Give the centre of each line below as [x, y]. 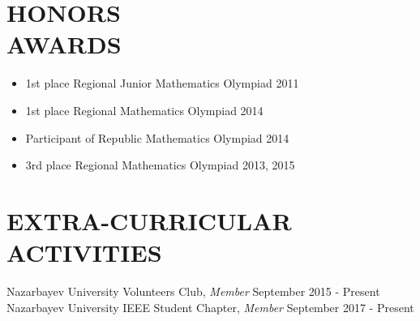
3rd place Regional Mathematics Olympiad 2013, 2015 [160, 165]
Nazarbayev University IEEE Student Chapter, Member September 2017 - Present [210, 307]
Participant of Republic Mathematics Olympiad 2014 [157, 137]
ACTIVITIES [84, 253]
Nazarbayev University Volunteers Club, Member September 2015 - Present [193, 291]
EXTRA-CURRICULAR [149, 220]
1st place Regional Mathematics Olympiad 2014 [144, 110]
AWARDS [64, 44]
